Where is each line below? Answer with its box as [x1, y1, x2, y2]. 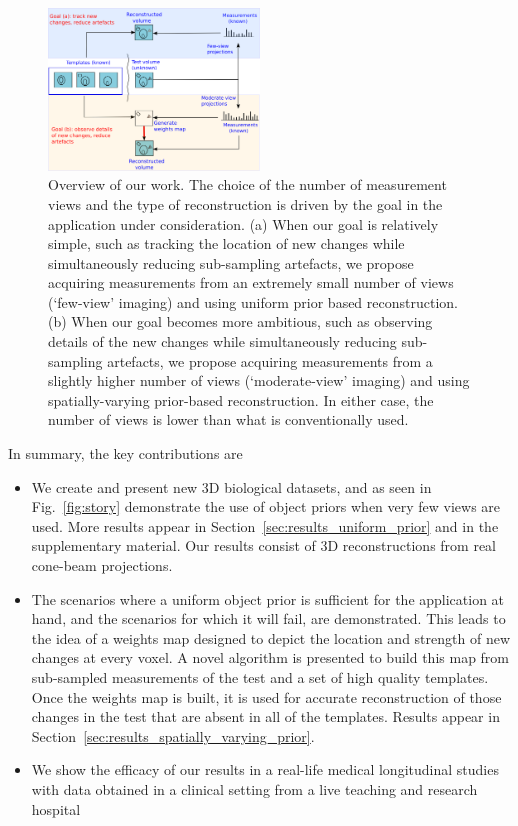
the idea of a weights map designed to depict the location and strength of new [31, 627, 510, 648]
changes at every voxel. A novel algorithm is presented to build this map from [31, 647, 510, 668]
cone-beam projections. [31, 555, 173, 575]
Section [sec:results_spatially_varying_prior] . [31, 725, 315, 746]
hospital [31, 798, 81, 819]
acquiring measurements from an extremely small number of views [48, 272, 454, 293]
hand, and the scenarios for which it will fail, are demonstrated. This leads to [31, 608, 506, 629]
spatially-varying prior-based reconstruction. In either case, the [48, 389, 434, 410]
